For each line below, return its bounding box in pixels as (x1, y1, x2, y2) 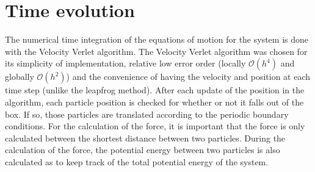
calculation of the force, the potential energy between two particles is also (5, 143, 280, 156)
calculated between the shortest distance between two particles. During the (5, 131, 286, 144)
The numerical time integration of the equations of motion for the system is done (5, 33, 309, 46)
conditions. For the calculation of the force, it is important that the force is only (5, 120, 305, 132)
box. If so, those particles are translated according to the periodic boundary (5, 107, 289, 120)
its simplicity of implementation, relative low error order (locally (5, 57, 246, 70)
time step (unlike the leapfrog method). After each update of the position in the (5, 84, 305, 96)
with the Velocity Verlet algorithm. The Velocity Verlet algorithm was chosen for (5, 45, 308, 57)
